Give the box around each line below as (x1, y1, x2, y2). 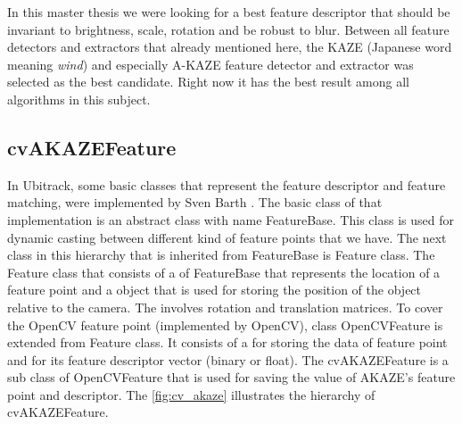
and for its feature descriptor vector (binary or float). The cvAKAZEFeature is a (7, 350, 449, 369)
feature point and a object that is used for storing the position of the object (7, 280, 422, 299)
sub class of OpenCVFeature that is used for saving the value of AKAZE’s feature (7, 368, 456, 387)
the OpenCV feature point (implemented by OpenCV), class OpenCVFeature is (7, 315, 443, 334)
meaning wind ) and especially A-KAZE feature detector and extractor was (7, 54, 414, 73)
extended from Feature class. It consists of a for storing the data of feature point (7, 333, 448, 352)
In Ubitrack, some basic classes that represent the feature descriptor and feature (7, 175, 446, 194)
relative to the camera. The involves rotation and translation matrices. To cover (7, 297, 443, 316)
